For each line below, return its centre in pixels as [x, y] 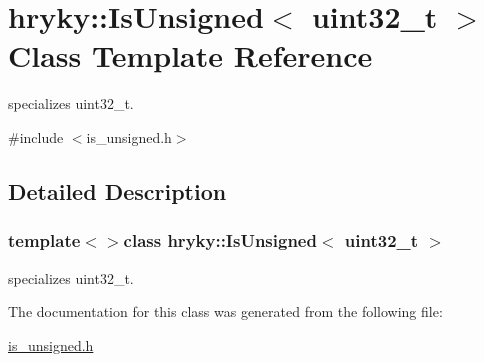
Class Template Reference [190, 55]
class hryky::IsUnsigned [220, 240]
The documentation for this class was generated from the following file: [225, 311]
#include [36, 136]
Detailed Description [117, 190]
